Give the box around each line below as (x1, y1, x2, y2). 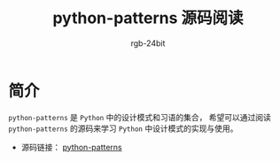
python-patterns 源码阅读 (51, 8, 245, 28)
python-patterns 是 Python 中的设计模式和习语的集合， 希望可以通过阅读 (8, 111, 272, 122)
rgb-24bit (130, 37, 166, 49)
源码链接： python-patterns (20, 142, 122, 152)
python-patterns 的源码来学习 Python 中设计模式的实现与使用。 (8, 123, 238, 134)
